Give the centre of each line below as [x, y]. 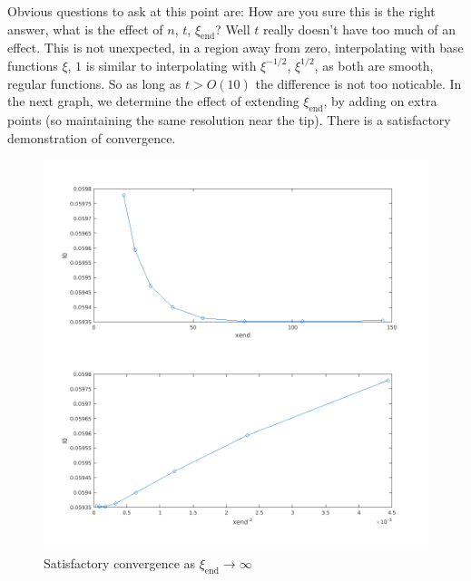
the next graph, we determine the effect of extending [153, 101]
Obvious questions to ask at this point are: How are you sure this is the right [221, 11]
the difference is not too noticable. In [358, 83]
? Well [233, 29]
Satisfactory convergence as [120, 562]
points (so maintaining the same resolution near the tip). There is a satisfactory [229, 119]
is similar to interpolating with [171, 65]
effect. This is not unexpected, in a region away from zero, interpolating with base [235, 48]
